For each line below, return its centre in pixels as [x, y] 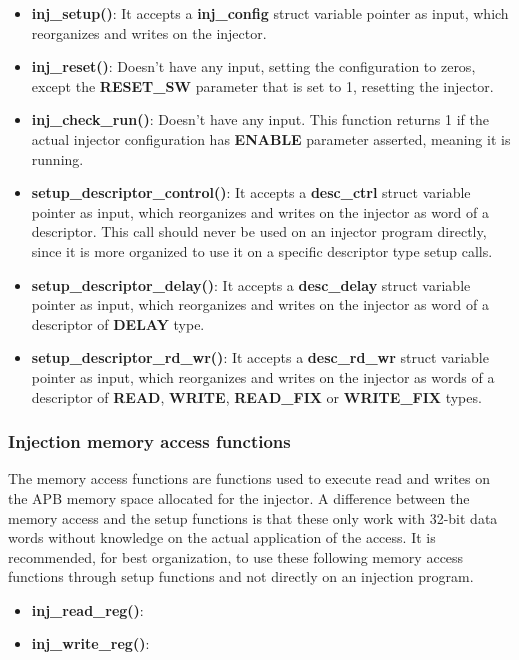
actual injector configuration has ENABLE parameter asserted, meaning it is [271, 138]
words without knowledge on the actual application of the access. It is [222, 537]
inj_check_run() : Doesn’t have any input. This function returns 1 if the [260, 119]
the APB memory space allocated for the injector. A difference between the [239, 497]
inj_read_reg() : [87, 609]
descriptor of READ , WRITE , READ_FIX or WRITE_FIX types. [256, 396]
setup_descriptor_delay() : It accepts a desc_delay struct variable [251, 284]
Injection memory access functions [149, 441]
